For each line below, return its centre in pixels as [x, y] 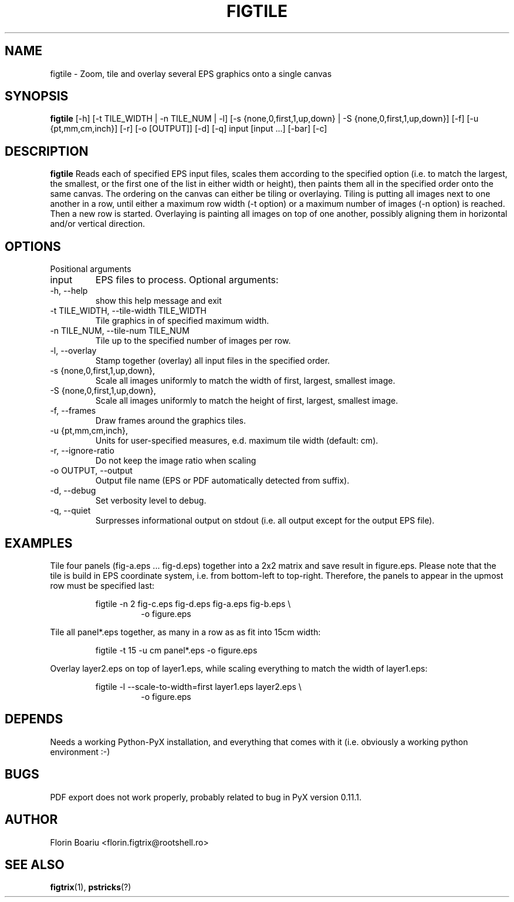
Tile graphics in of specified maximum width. [182, 321]
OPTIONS [33, 246]
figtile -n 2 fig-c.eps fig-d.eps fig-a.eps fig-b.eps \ [193, 603]
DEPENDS [34, 719]
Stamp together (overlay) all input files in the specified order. [213, 361]
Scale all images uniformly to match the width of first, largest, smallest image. [245, 381]
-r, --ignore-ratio [82, 451]
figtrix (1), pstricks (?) [91, 887]
